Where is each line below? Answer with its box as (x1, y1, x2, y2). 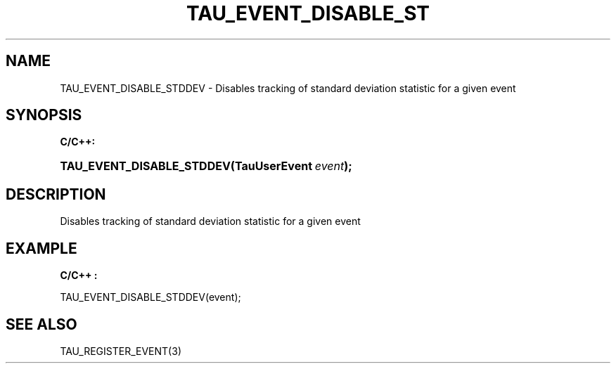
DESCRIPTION (6, 185, 106, 203)
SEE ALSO (6, 315, 77, 333)
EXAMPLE (6, 239, 77, 257)
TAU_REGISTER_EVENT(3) (60, 344, 181, 357)
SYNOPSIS (6, 106, 82, 124)
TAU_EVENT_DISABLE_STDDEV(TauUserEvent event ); (60, 159, 352, 174)
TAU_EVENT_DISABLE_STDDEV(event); (60, 291, 241, 304)
